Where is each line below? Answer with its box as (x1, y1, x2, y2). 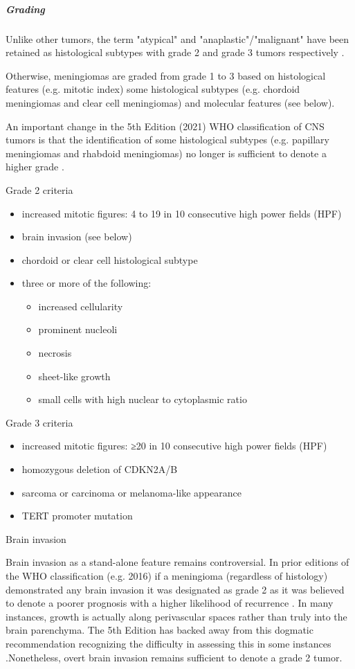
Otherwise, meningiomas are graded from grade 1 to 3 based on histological (6, 68, 326, 82)
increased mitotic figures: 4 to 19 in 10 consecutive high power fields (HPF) (21, 206, 342, 220)
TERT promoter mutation (21, 508, 133, 523)
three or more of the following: (21, 276, 152, 290)
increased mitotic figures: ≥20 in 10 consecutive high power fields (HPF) (21, 438, 327, 453)
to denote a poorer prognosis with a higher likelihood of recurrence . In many (6, 596, 334, 610)
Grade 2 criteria (6, 182, 73, 197)
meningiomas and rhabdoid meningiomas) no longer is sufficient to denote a (6, 145, 327, 160)
